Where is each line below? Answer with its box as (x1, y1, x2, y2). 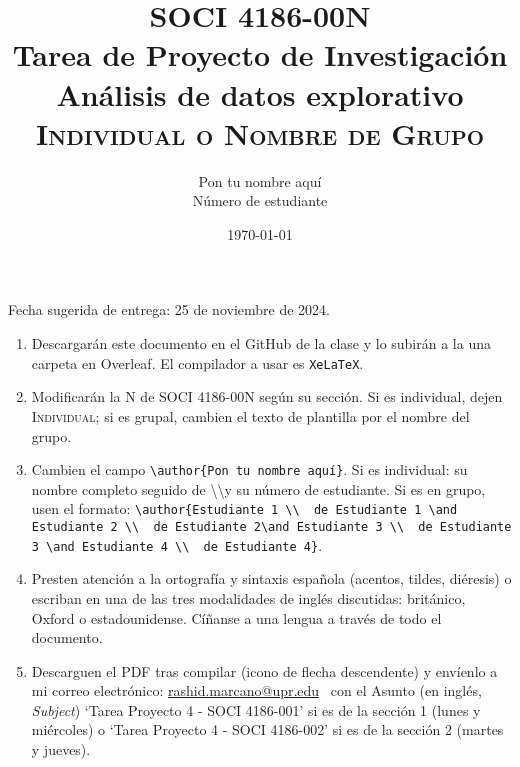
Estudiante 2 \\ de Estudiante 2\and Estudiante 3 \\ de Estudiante (31, 520, 512, 534)
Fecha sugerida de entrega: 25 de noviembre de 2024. (8, 299, 330, 320)
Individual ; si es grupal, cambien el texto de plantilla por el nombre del (31, 405, 470, 426)
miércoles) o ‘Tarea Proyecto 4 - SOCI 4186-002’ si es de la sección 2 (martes (31, 719, 504, 740)
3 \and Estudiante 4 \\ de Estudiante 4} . (31, 534, 323, 555)
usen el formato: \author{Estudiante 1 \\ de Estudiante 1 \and (31, 498, 458, 519)
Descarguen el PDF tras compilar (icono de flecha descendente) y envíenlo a (31, 660, 498, 681)
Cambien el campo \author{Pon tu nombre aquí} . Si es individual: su (31, 459, 468, 480)
